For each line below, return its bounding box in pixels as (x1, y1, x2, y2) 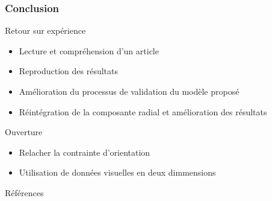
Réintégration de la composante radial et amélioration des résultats (19, 105, 267, 118)
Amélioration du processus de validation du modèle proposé (19, 85, 240, 97)
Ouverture (5, 126, 43, 138)
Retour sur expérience (5, 24, 86, 37)
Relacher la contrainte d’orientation (19, 145, 150, 158)
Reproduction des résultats (19, 65, 119, 77)
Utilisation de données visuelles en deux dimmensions (19, 166, 216, 179)
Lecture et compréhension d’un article (19, 44, 159, 57)
